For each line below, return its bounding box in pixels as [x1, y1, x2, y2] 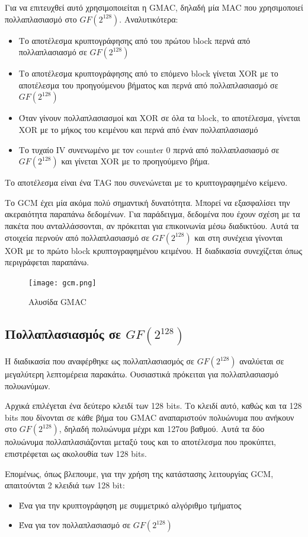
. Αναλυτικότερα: [119, 12, 178, 25]
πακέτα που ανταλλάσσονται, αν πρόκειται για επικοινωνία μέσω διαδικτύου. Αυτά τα [5, 219, 299, 231]
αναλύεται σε [239, 355, 284, 367]
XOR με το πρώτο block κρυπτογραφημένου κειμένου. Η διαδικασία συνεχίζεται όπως [5, 244, 302, 256]
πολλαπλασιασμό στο [5, 12, 77, 25]
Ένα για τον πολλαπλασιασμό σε [18, 519, 131, 531]
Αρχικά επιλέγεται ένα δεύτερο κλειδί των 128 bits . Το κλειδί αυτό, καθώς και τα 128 [5, 399, 302, 412]
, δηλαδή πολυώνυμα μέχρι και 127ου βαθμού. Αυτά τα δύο [59, 422, 265, 435]
